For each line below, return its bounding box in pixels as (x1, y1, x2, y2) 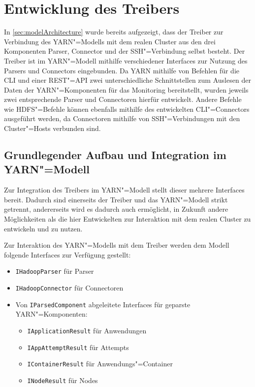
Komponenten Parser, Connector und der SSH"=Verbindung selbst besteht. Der (4, 46, 245, 56)
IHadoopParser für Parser (15, 266, 94, 276)
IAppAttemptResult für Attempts (27, 342, 129, 352)
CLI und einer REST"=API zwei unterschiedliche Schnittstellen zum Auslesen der (4, 75, 251, 85)
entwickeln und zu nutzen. (4, 223, 83, 233)
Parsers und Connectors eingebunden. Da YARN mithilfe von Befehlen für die (4, 65, 239, 75)
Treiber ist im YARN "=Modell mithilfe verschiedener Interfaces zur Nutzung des (4, 55, 248, 65)
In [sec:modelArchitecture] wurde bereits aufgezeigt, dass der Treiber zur (4, 27, 223, 37)
